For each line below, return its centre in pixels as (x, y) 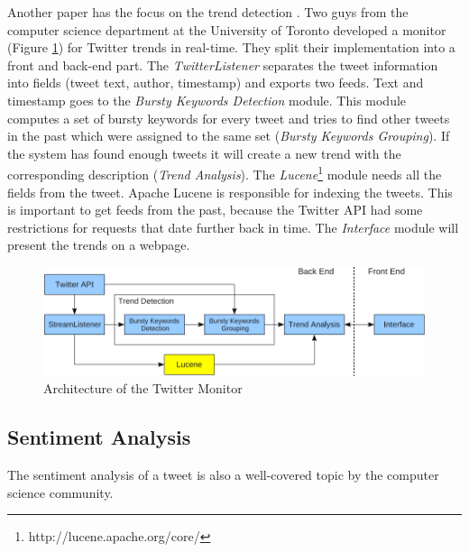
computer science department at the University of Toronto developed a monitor (227, 29)
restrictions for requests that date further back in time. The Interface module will (233, 227)
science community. (60, 492)
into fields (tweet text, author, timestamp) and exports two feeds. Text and (216, 83)
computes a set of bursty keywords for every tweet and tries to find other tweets (229, 118)
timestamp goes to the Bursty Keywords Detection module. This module (207, 100)
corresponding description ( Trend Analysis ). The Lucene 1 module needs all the (225, 173)
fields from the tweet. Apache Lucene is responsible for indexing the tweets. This (230, 192)
